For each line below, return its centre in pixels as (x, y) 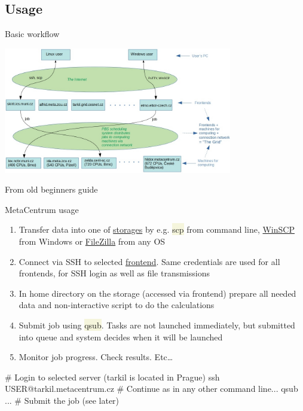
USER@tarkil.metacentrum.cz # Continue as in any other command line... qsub (151, 389)
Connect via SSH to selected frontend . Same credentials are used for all (149, 261)
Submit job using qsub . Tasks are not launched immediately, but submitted (157, 325)
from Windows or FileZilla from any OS (92, 241)
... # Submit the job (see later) (62, 400)
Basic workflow (32, 34)
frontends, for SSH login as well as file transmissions (114, 273)
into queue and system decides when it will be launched (121, 337)
